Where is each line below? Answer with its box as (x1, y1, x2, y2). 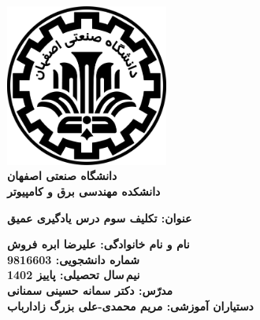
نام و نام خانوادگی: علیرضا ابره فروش (7, 236, 190, 252)
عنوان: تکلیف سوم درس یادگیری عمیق (7, 209, 192, 226)
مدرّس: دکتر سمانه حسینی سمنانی (7, 281, 173, 298)
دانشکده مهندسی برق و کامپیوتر (7, 182, 161, 199)
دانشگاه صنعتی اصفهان (7, 167, 117, 184)
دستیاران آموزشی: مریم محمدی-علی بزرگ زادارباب (7, 297, 254, 314)
